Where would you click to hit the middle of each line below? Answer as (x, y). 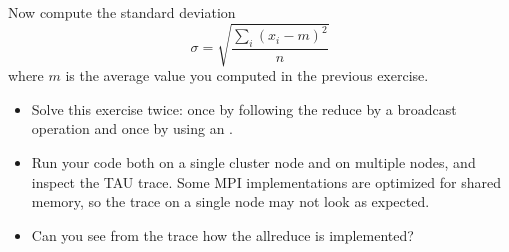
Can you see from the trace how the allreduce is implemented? (222, 234)
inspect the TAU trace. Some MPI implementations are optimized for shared (266, 181)
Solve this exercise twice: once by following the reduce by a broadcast (244, 108)
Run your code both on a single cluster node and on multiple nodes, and (253, 161)
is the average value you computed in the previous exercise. (247, 75)
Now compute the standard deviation (122, 12)
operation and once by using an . (132, 128)
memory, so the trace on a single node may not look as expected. (230, 201)
